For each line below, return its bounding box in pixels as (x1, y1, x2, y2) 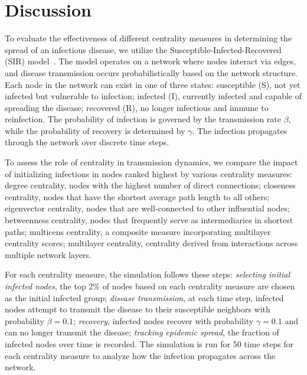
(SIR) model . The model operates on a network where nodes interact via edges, (5, 55, 296, 67)
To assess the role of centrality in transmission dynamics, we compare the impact (5, 156, 298, 168)
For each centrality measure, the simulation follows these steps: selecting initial (5, 268, 290, 281)
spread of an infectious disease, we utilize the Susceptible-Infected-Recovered (5, 43, 282, 56)
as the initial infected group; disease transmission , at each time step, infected (5, 291, 284, 304)
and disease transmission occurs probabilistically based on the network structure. (5, 66, 298, 79)
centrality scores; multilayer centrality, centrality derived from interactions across (5, 237, 298, 249)
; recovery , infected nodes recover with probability (73, 314, 254, 327)
